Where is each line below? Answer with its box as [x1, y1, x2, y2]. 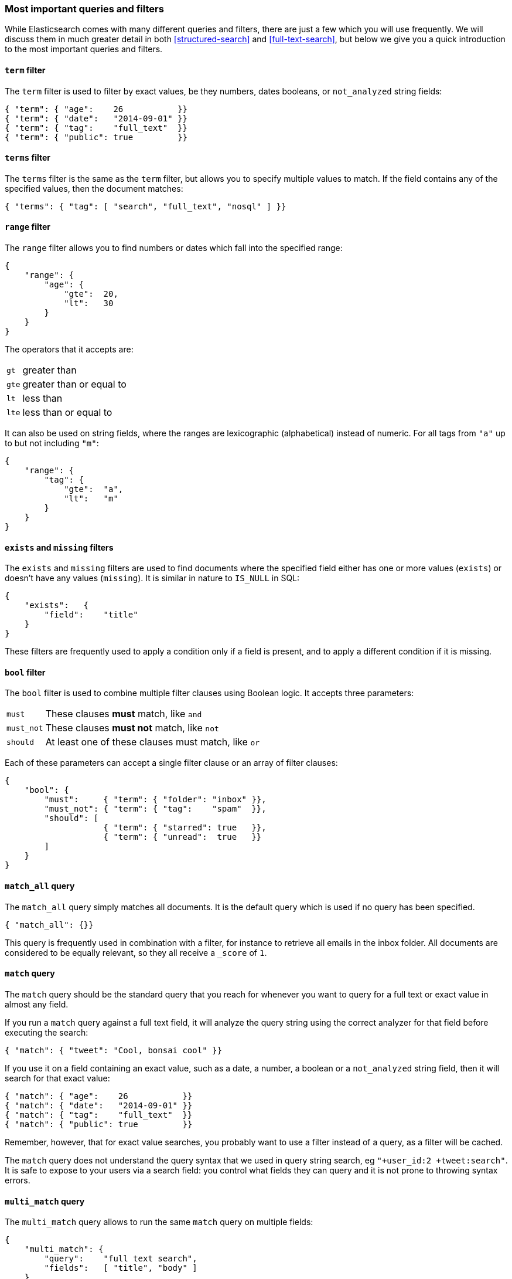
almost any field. [5, 999, 69, 1009]
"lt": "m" [64, 494, 118, 504]
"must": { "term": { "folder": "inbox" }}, [44, 795, 267, 805]
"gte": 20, [64, 289, 118, 299]
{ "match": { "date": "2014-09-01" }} [5, 1100, 193, 1110]
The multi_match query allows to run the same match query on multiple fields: [5, 1217, 313, 1227]
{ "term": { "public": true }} [5, 132, 187, 142]
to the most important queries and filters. [5, 44, 163, 55]
